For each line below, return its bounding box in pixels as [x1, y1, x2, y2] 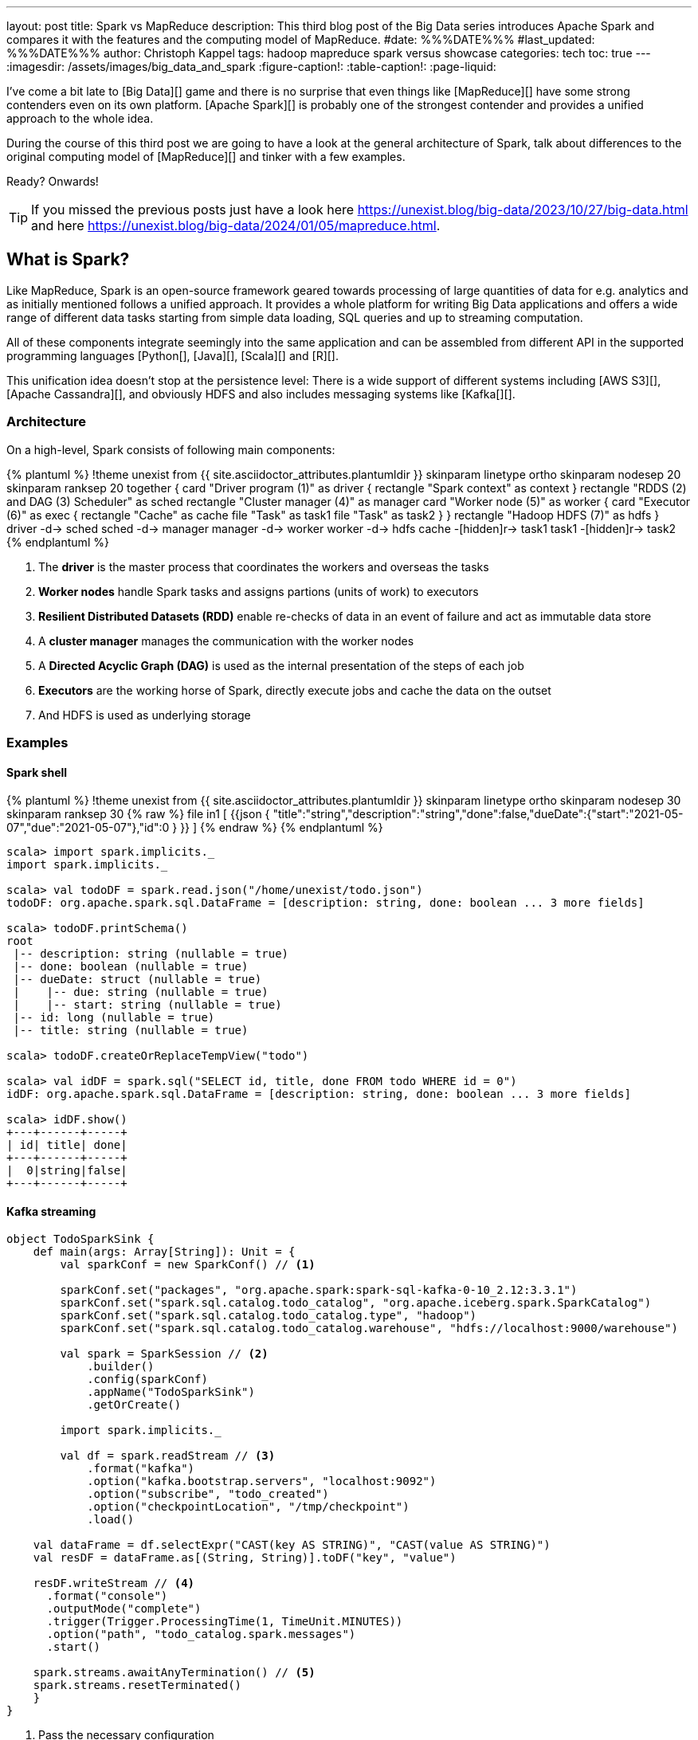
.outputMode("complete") [46, 1602, 202, 1616]
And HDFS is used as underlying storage [38, 707, 251, 722]
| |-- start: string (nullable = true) [13, 998, 282, 1012]
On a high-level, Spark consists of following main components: [6, 442, 335, 457]
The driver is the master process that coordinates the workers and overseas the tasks [38, 559, 489, 574]
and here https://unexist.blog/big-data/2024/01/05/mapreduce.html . [31, 217, 441, 233]
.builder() [87, 1360, 155, 1374]
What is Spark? [6, 249, 130, 270]
